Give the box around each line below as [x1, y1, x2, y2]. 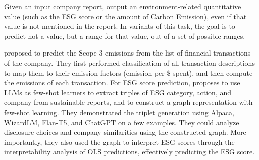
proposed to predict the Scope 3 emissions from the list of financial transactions [4, 47, 251, 58]
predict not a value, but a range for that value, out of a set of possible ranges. [4, 30, 245, 41]
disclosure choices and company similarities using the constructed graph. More [4, 127, 246, 137]
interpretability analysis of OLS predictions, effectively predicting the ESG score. [4, 146, 255, 157]
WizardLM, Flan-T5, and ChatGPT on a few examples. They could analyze [4, 117, 239, 127]
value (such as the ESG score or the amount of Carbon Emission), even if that [4, 11, 247, 21]
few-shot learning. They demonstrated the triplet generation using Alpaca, [4, 106, 234, 117]
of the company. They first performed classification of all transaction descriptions [4, 57, 255, 68]
